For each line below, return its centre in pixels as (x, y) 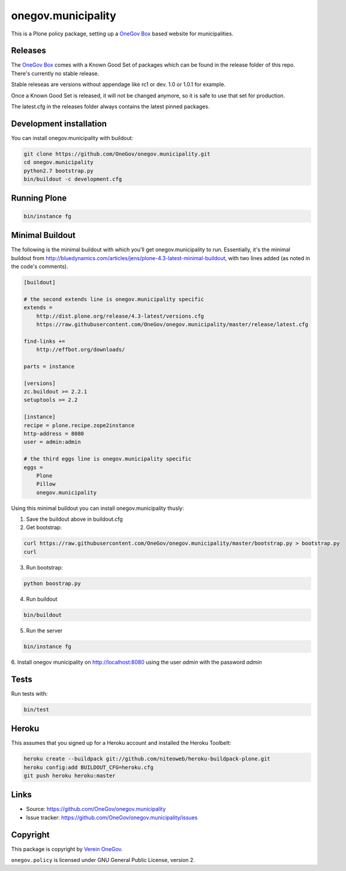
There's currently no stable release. (55, 73)
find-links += (44, 341)
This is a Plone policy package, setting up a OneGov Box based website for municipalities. (122, 34)
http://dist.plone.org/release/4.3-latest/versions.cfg (120, 316)
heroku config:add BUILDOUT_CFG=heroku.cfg (89, 767)
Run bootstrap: (44, 567)
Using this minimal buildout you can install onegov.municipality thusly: (97, 508)
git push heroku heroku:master (70, 775)
